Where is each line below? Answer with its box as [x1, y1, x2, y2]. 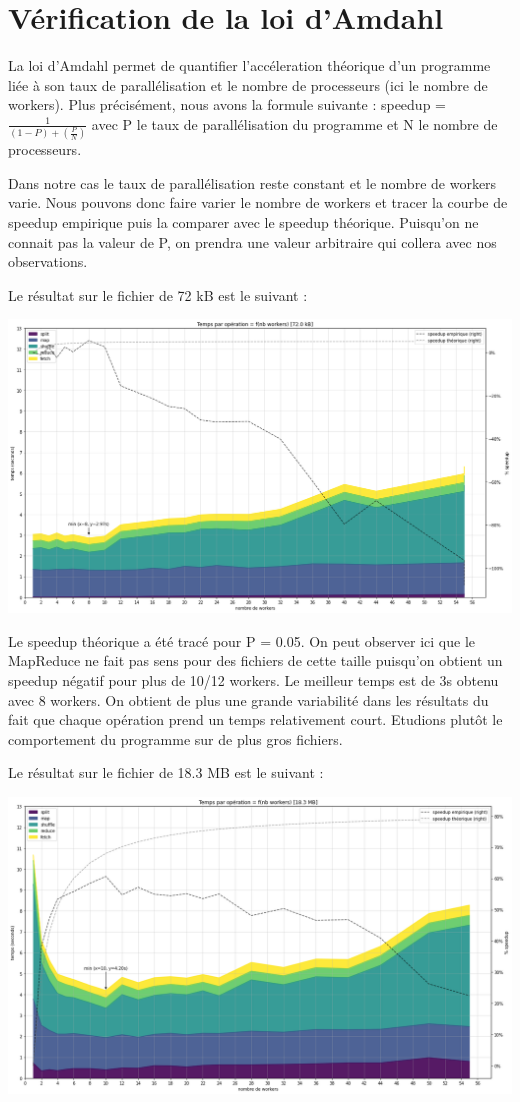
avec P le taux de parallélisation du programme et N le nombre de [91, 113, 498, 134]
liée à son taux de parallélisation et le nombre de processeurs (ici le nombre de [8, 74, 488, 95]
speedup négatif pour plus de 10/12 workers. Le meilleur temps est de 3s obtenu [8, 669, 499, 690]
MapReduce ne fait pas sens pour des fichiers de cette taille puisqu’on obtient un [8, 650, 503, 671]
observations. [8, 251, 88, 272]
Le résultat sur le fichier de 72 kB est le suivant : [8, 284, 308, 305]
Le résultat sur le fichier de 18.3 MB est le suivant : [8, 762, 324, 783]
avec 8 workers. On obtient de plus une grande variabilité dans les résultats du [8, 689, 489, 710]
